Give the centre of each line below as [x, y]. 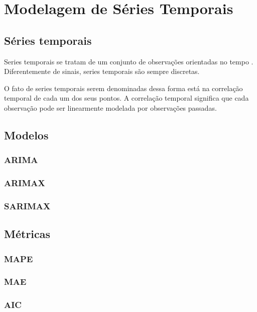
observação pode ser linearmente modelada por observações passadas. [110, 107]
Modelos [26, 135]
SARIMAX [27, 206]
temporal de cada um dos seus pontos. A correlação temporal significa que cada [126, 98]
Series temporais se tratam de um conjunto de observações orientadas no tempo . [129, 61]
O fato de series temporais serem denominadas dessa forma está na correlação [123, 88]
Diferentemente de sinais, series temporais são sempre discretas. [102, 71]
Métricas [27, 234]
